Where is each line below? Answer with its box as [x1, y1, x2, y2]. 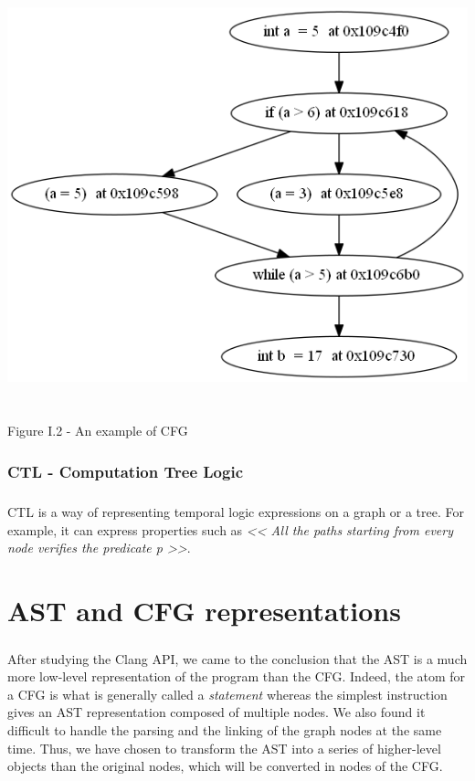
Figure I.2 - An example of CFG [7, 421, 188, 440]
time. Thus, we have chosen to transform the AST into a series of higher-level [7, 738, 441, 757]
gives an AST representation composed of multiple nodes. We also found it [7, 702, 426, 722]
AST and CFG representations [7, 591, 401, 628]
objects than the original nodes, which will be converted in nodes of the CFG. [7, 756, 443, 776]
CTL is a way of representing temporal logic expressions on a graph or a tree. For [7, 502, 464, 522]
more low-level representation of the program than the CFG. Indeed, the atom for [7, 667, 466, 686]
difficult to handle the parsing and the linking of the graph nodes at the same [7, 720, 442, 739]
